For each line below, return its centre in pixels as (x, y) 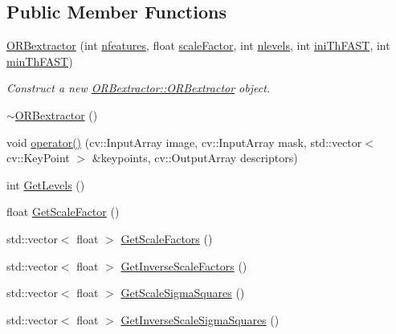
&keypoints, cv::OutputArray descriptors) (195, 158)
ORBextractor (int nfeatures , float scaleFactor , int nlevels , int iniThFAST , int (198, 45)
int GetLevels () (46, 184)
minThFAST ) (40, 61)
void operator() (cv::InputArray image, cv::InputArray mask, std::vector (184, 142)
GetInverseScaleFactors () (184, 265)
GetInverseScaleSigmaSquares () (200, 319)
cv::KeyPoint (38, 158)
